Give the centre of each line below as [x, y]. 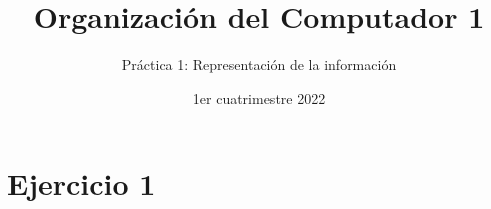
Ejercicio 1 [81, 183]
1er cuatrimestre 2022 [259, 97]
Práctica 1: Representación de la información [259, 64]
